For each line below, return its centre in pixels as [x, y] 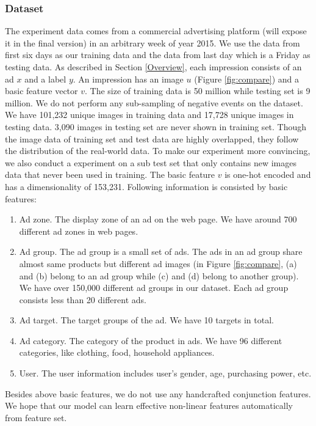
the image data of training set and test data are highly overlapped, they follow [152, 138]
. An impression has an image [128, 79]
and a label [45, 79]
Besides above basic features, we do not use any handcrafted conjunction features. [158, 393]
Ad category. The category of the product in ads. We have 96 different [151, 340]
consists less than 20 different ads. [83, 299]
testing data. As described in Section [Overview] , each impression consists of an [153, 67]
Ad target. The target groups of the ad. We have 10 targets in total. [146, 320]
